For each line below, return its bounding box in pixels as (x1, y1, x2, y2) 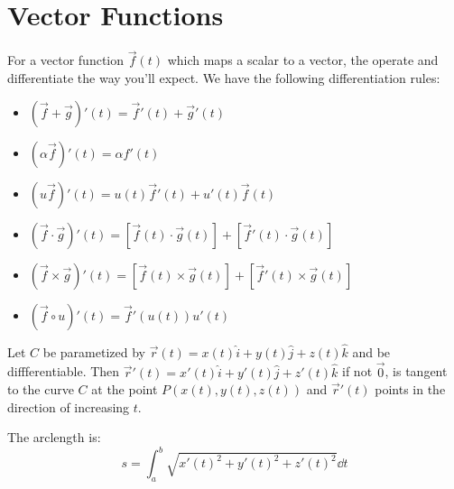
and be (352, 342, 391, 361)
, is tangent (385, 362, 448, 381)
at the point (91, 380, 158, 399)
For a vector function (7, 51, 125, 69)
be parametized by (42, 342, 145, 361)
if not (342, 362, 373, 381)
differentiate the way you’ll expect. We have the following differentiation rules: (7, 68, 440, 87)
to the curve (7, 380, 74, 399)
